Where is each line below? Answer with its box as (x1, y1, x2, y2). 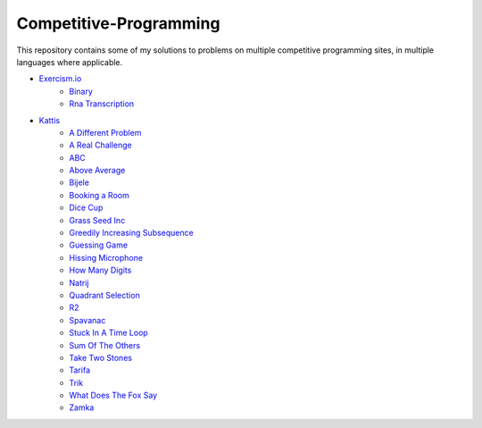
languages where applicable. (16, 56, 123, 67)
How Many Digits (69, 264, 132, 276)
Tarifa (69, 365, 91, 375)
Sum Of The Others (69, 340, 141, 350)
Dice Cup (69, 202, 104, 214)
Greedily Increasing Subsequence (69, 228, 194, 239)
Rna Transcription (69, 98, 135, 109)
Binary (69, 86, 94, 97)
